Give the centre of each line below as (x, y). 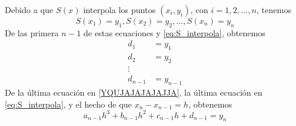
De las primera (32, 32)
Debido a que (29, 10)
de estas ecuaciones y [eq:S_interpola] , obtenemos (175, 32)
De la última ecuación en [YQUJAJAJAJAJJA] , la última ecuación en (134, 92)
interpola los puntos (119, 10)
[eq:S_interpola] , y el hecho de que (68, 104)
